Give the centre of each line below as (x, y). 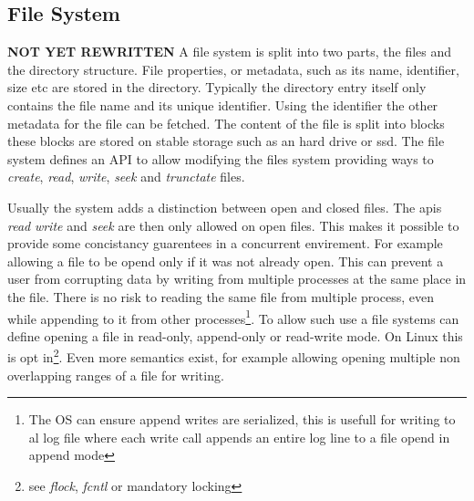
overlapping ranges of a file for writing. (116, 375)
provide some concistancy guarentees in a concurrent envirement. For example (225, 243)
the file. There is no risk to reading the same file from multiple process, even (221, 296)
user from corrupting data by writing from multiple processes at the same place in (237, 279)
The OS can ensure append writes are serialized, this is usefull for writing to (242, 419)
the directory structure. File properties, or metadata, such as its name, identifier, (233, 69)
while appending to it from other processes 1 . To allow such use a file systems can (233, 317)
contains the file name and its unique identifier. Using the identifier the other (223, 104)
